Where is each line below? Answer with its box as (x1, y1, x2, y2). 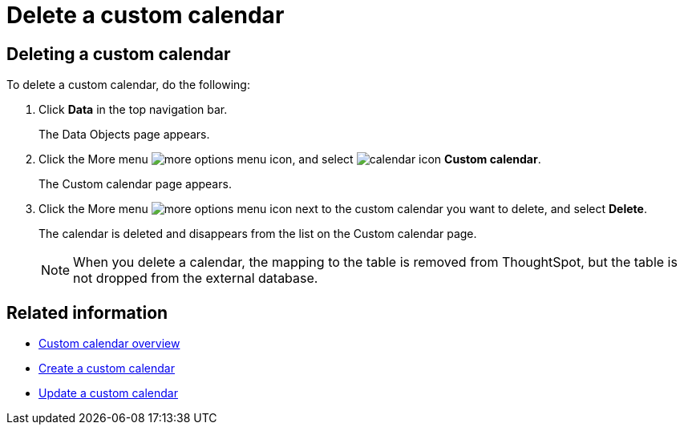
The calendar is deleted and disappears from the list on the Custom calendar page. (38, 227, 477, 241)
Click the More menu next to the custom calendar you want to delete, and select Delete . (38, 202, 647, 216)
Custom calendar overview (38, 336, 180, 351)
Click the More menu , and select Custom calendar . (38, 152, 541, 167)
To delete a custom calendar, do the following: (6, 78, 250, 92)
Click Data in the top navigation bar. (38, 103, 228, 117)
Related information (6, 302, 168, 323)
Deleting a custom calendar (6, 43, 231, 64)
